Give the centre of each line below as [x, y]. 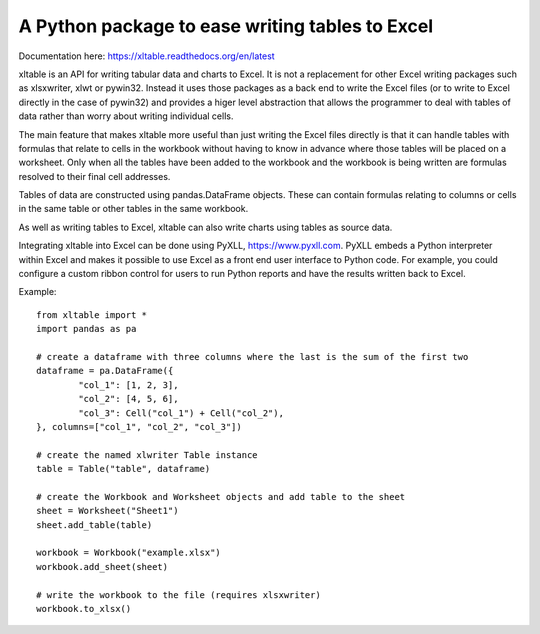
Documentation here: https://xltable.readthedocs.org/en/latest [146, 56]
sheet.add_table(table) [94, 524]
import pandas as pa [86, 329]
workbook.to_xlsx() [84, 608]
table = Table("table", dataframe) [123, 469]
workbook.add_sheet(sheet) [102, 566]
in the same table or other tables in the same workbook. [133, 209]
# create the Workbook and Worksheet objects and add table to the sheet [221, 496]
